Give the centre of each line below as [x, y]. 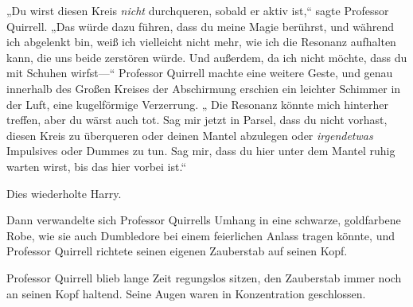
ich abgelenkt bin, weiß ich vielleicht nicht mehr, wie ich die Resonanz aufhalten [201, 42]
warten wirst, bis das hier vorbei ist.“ [97, 166]
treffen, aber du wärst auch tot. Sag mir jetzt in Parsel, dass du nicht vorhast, [197, 120]
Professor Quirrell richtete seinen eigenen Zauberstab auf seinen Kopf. [177, 251]
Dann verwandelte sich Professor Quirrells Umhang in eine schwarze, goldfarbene [204, 220]
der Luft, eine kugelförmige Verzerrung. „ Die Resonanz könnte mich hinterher [198, 104]
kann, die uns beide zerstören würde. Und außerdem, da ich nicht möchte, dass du [207, 57]
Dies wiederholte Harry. [64, 193]
